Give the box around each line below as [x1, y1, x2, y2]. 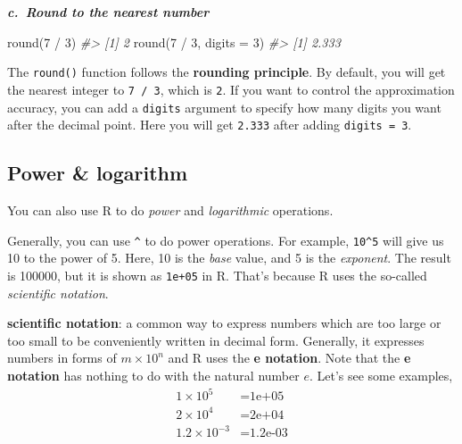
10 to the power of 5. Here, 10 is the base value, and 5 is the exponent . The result [7, 248, 451, 267]
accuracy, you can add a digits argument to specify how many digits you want [7, 97, 441, 116]
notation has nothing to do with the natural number [7, 365, 300, 384]
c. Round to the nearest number [7, 3, 210, 21]
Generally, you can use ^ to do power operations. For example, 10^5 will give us [7, 230, 444, 249]
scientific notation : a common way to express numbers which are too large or [7, 314, 441, 332]
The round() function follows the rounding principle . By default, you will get [7, 63, 446, 81]
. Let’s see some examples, [309, 365, 453, 384]
